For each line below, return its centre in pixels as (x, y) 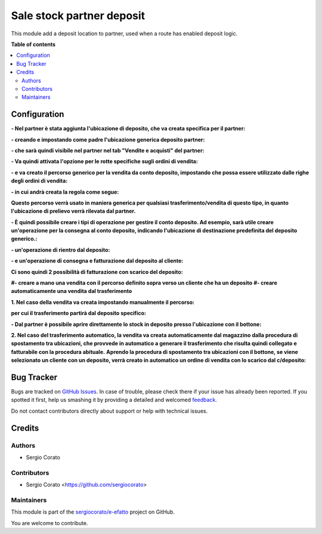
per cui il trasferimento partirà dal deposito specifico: (78, 313)
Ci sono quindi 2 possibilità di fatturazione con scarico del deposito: (97, 271)
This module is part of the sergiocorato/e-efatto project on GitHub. (93, 512)
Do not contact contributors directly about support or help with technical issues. (109, 411)
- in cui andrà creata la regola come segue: (65, 192)
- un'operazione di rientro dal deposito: (61, 250)
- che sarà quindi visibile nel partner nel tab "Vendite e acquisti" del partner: (108, 150)
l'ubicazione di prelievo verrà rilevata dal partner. (73, 211)
